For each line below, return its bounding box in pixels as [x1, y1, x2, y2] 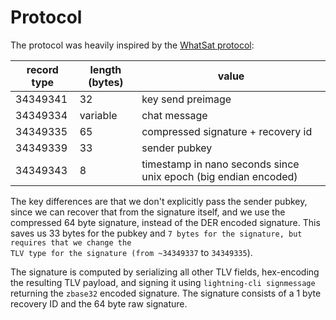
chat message [141, 108, 208, 122]
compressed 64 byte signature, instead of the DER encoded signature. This [10, 216, 321, 228]
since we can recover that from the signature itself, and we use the [10, 206, 286, 218]
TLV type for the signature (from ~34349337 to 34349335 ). [10, 246, 253, 258]
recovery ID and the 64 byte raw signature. [10, 297, 188, 310]
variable [79, 108, 118, 122]
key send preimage [141, 92, 232, 106]
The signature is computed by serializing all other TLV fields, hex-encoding [10, 266, 320, 278]
